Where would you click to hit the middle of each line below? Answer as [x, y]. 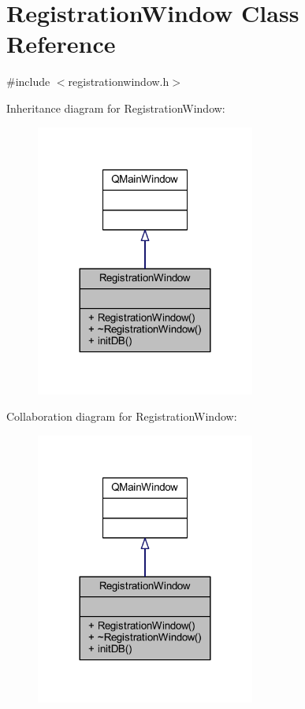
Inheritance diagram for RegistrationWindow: [116, 108]
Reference [61, 44]
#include [28, 82]
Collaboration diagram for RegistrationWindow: [122, 416]
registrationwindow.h [119, 82]
